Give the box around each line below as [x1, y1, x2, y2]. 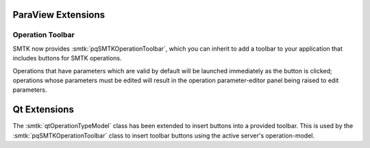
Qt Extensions [12, 103, 75, 116]
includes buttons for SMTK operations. [12, 54, 122, 62]
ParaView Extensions [12, 9, 106, 21]
